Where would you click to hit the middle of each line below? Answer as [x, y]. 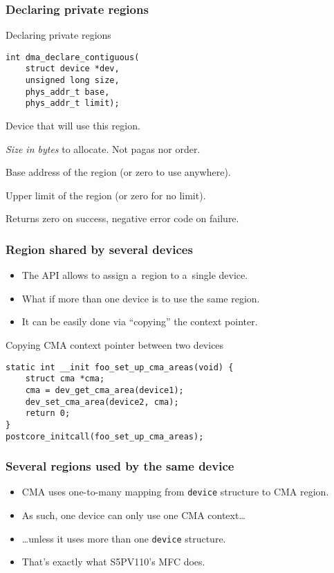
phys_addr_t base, [67, 92]
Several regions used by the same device [120, 466]
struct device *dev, [72, 69]
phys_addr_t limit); [72, 103]
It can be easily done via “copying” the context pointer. [140, 321]
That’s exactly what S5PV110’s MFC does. [113, 562]
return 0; [48, 413]
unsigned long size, [72, 81]
